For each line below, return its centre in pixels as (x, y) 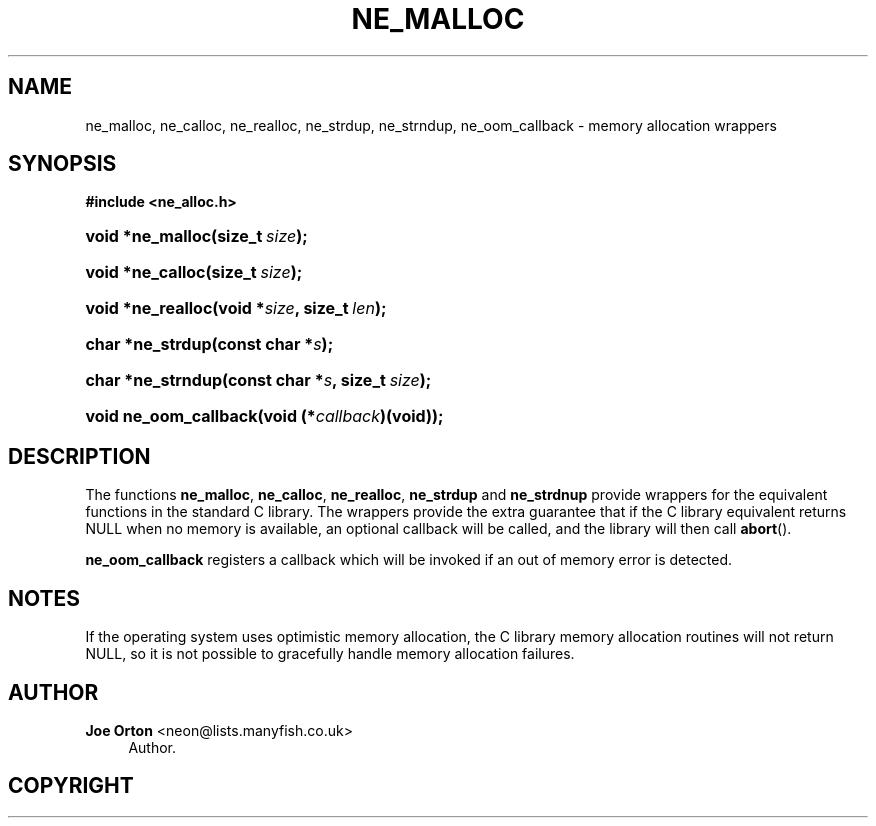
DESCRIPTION (79, 456)
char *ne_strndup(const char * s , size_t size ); (258, 380)
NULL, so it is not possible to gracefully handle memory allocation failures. (330, 654)
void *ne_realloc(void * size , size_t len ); (236, 308)
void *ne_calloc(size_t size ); (194, 272)
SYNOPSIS (62, 164)
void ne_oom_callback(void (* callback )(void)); (264, 416)
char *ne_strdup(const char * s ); (209, 344)
